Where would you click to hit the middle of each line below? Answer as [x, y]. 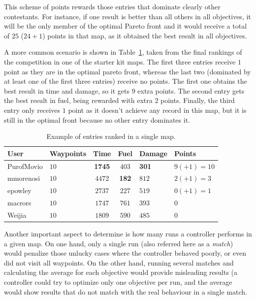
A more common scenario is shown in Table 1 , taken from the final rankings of [123, 52]
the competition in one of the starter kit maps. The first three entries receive [120, 61]
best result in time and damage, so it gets [67, 90]
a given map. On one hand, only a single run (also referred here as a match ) [119, 243]
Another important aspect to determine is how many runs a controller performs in [128, 234]
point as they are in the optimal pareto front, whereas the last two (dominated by [128, 71]
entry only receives [32, 110]
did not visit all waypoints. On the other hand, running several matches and [119, 262]
